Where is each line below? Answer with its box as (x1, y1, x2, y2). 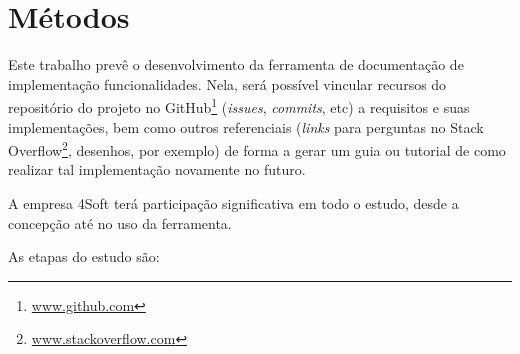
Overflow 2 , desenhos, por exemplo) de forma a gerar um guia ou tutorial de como (8, 137, 506, 160)
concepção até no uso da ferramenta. (8, 212, 232, 233)
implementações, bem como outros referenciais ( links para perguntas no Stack (8, 116, 484, 137)
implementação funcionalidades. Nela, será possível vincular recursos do (8, 73, 447, 94)
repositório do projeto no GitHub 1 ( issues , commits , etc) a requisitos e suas (8, 94, 470, 117)
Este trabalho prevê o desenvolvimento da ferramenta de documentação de (8, 54, 464, 75)
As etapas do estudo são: (8, 246, 160, 267)
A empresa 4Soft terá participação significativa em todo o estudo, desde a (8, 193, 459, 213)
